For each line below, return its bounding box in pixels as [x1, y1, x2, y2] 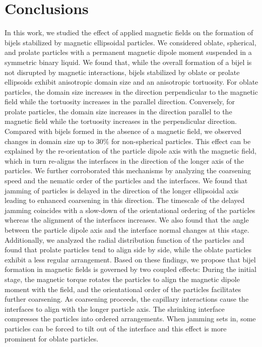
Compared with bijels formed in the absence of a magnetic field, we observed [5, 126, 242, 136]
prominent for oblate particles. [5, 333, 99, 343]
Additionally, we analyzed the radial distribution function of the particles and [5, 234, 244, 245]
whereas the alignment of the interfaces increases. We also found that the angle [5, 215, 249, 225]
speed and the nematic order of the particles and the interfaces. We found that [5, 175, 248, 186]
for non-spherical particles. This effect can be [111, 135, 251, 146]
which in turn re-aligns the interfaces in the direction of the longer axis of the [5, 155, 244, 166]
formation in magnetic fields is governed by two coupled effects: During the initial [5, 264, 256, 274]
